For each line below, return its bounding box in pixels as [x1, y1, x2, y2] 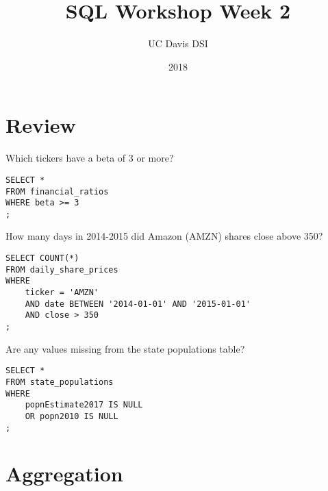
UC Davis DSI [148, 36, 208, 51]
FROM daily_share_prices [5, 264, 118, 275]
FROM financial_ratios [5, 186, 109, 197]
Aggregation [5, 459, 123, 488]
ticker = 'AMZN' [25, 288, 99, 298]
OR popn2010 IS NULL [25, 411, 118, 421]
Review [5, 111, 76, 139]
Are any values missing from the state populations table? [5, 341, 245, 355]
